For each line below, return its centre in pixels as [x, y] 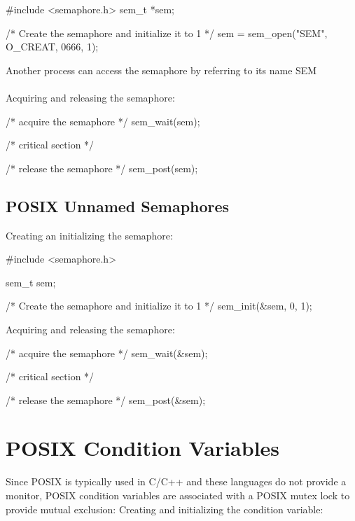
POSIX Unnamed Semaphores [118, 206]
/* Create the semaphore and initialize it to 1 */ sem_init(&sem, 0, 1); [159, 306]
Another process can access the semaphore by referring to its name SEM [161, 70]
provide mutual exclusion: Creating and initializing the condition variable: [165, 509]
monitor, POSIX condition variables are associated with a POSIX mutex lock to [178, 495]
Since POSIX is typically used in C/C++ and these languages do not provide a [176, 481]
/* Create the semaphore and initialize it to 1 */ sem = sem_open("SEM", [167, 33]
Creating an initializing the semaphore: [89, 235]
